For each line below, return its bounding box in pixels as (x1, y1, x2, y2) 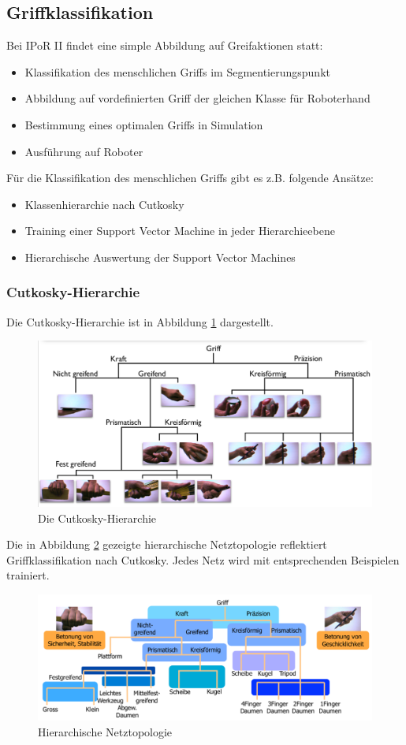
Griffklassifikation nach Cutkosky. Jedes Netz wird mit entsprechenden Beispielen (6, 551, 400, 568)
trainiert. (6, 567, 50, 583)
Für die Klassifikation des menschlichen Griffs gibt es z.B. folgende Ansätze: (6, 169, 374, 186)
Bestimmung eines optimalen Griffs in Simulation (24, 116, 263, 132)
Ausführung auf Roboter (24, 143, 143, 159)
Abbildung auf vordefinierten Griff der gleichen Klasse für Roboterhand (24, 90, 371, 106)
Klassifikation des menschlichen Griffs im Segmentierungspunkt (24, 63, 330, 80)
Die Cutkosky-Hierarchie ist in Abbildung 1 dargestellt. (6, 313, 274, 330)
